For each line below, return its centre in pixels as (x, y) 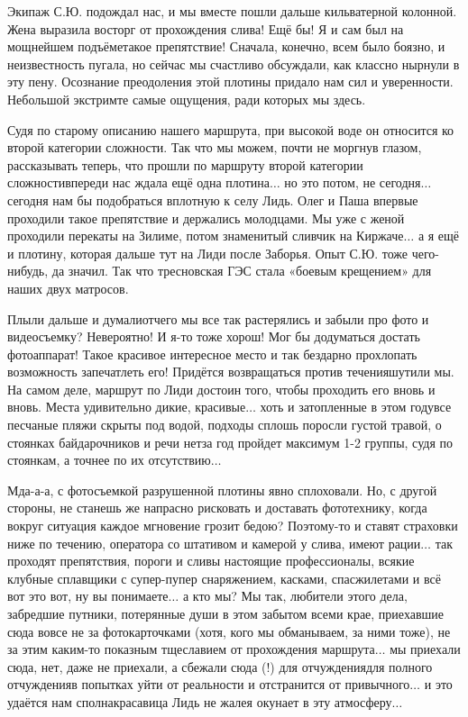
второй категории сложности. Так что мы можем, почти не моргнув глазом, (215, 147)
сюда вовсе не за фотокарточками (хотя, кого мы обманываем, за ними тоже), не (229, 631)
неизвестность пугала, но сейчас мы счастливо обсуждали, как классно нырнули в (234, 64)
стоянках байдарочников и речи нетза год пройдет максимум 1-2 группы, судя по (230, 442)
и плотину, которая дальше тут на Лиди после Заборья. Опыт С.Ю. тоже (207, 253)
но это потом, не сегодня (353, 182)
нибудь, (28, 271)
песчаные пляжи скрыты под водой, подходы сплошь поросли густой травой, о (225, 425)
